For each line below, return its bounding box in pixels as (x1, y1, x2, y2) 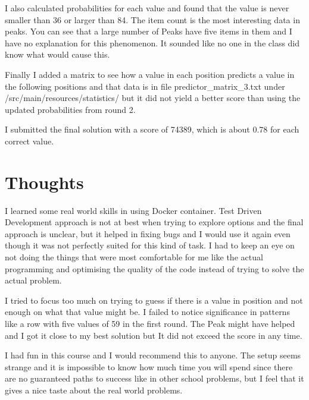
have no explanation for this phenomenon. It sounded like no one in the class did (5, 36, 300, 49)
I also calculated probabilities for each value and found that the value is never (5, 2, 289, 14)
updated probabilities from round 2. (5, 103, 136, 115)
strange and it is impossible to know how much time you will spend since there (5, 360, 293, 373)
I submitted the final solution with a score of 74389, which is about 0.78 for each (5, 123, 299, 136)
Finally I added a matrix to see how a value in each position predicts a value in (5, 68, 295, 80)
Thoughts (5, 169, 84, 194)
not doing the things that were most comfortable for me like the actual (5, 251, 263, 263)
